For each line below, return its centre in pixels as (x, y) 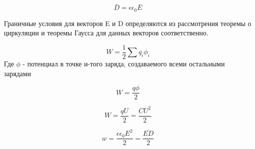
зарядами (17, 73)
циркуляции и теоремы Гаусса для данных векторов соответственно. (106, 33)
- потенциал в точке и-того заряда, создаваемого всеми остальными (124, 63)
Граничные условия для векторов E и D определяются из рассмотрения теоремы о (128, 23)
